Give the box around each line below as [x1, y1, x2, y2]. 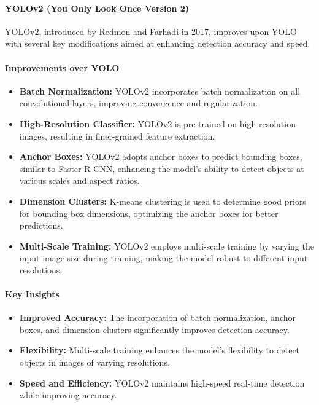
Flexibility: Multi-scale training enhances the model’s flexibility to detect [19, 344, 300, 356]
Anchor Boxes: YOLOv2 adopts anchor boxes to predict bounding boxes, [19, 150, 302, 163]
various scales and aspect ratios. [19, 174, 140, 187]
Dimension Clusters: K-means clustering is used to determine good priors [19, 194, 306, 207]
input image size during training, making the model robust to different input [19, 251, 308, 264]
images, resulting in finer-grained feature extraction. [19, 129, 215, 142]
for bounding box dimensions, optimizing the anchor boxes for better [19, 206, 279, 219]
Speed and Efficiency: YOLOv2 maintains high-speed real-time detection [19, 376, 305, 389]
